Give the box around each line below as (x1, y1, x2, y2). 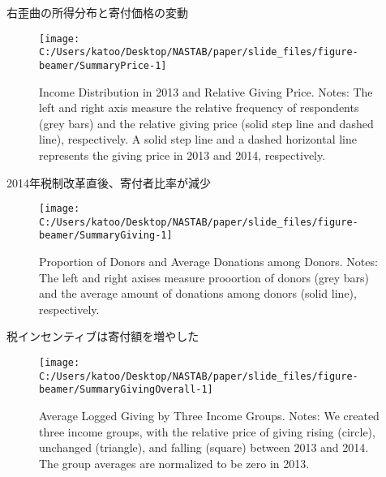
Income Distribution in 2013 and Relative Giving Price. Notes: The (39, 83, 373, 100)
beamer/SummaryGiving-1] (39, 230, 173, 242)
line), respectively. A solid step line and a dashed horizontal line (39, 131, 358, 148)
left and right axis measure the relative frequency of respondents (39, 99, 359, 116)
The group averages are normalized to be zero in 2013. (39, 454, 310, 471)
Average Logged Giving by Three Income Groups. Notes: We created (39, 407, 380, 424)
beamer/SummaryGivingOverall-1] (39, 384, 213, 396)
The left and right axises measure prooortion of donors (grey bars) (39, 269, 370, 286)
